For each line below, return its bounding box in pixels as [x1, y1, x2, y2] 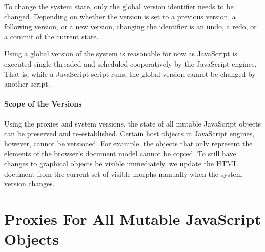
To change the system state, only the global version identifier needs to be [4, 1, 234, 11]
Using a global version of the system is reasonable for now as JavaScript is [4, 48, 237, 59]
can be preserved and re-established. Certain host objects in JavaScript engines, [4, 128, 255, 139]
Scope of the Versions [4, 98, 82, 109]
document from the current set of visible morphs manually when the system [4, 168, 242, 179]
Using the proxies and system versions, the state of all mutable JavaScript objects [4, 118, 261, 129]
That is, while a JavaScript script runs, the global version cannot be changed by [4, 68, 256, 79]
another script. [4, 78, 50, 89]
